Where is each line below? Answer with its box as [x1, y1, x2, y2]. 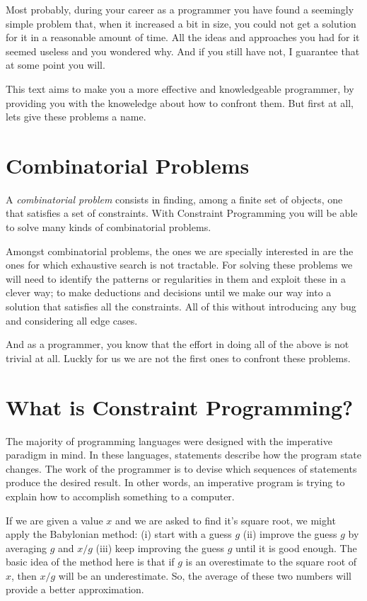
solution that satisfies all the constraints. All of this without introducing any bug [6, 299, 356, 314]
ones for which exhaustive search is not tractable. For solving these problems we [6, 257, 353, 272]
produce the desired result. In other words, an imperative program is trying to [6, 475, 345, 490]
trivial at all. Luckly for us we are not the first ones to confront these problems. [6, 350, 351, 365]
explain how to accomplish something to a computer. [6, 488, 235, 503]
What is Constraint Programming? [6, 392, 354, 421]
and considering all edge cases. [6, 313, 138, 327]
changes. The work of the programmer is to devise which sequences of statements [6, 461, 357, 476]
